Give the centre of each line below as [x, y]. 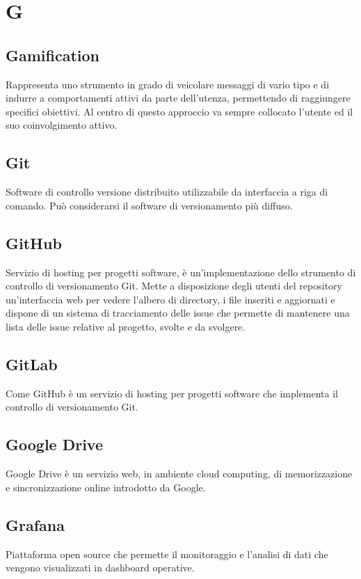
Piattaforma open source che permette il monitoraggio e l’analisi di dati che [167, 554]
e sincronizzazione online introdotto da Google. [106, 487]
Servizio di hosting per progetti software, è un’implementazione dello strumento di [181, 272]
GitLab [32, 364]
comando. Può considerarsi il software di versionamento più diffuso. [149, 205]
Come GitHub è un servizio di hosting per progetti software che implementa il [172, 393]
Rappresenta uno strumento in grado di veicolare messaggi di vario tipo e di [168, 84]
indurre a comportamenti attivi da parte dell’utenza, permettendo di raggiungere [178, 98]
